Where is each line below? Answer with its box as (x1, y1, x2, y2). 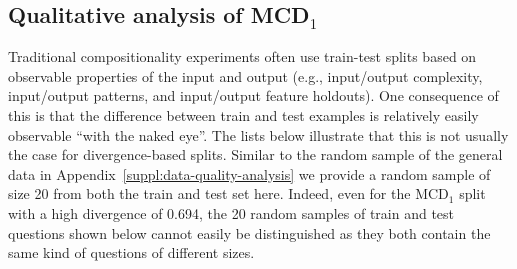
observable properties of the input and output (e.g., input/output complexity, (8, 65, 483, 86)
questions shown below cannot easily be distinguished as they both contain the (8, 222, 491, 243)
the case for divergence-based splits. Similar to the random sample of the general (8, 144, 503, 165)
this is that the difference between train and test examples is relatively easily (8, 104, 479, 125)
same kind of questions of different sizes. (8, 242, 255, 263)
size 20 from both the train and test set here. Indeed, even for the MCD (8, 183, 449, 204)
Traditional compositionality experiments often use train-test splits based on (8, 46, 477, 67)
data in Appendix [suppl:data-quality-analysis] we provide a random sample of (8, 163, 491, 184)
